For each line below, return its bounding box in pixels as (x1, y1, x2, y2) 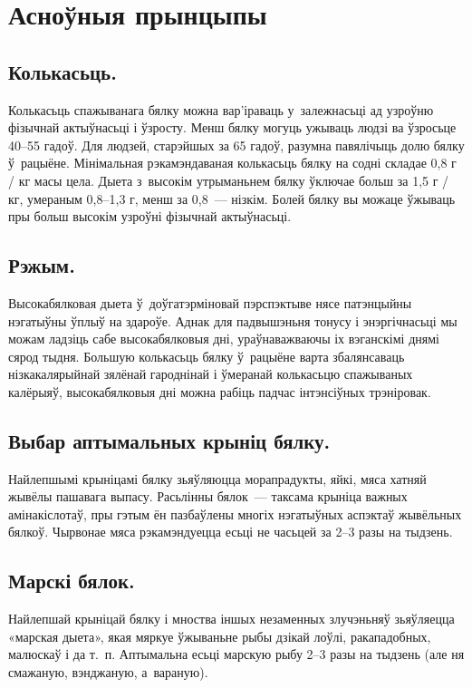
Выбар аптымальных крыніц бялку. (8, 426, 331, 454)
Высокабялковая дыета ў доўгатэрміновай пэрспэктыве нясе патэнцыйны (8, 293, 412, 312)
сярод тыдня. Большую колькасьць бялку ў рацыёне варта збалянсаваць (8, 346, 405, 365)
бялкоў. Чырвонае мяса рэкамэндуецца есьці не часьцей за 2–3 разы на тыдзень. (8, 522, 453, 541)
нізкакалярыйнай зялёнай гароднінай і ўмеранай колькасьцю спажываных (8, 364, 413, 383)
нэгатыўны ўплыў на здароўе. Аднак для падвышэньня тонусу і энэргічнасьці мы (8, 311, 458, 330)
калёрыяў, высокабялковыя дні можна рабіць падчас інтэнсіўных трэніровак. (8, 382, 431, 401)
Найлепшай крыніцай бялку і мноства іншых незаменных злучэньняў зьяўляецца (8, 609, 455, 628)
